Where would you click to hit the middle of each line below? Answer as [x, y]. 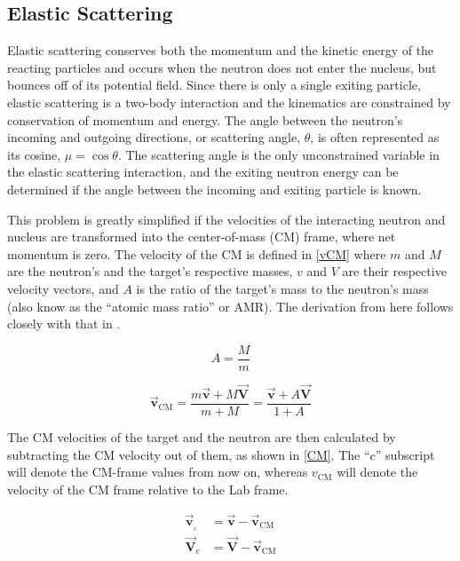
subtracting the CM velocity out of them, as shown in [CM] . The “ [189, 454]
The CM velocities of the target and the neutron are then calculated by [202, 437]
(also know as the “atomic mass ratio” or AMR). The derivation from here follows [230, 306]
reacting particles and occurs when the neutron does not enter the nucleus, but [222, 67]
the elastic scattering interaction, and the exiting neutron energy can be [203, 172]
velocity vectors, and [63, 288]
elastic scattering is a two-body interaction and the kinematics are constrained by [229, 102]
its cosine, [34, 154]
